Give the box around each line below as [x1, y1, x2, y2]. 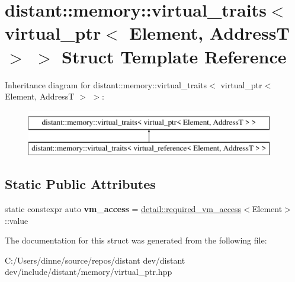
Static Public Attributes [5, 175, 156, 193]
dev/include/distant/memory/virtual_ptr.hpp [5, 265, 172, 278]
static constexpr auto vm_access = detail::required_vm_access [5, 203, 242, 215]
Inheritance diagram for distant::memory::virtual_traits [5, 78, 207, 91]
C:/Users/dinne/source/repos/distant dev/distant [5, 254, 185, 266]
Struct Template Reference [62, 44, 287, 68]
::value [5, 214, 28, 226]
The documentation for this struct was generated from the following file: [5, 234, 267, 246]
